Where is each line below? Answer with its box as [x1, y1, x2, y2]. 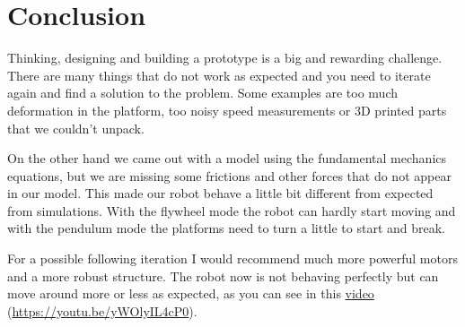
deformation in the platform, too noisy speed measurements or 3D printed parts [7, 100, 447, 119]
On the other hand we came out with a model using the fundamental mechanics [7, 149, 447, 168]
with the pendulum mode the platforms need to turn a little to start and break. [7, 219, 446, 237]
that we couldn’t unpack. [7, 118, 145, 137]
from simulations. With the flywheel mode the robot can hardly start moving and [7, 201, 456, 219]
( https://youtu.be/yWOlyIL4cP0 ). [7, 301, 197, 320]
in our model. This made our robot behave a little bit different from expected [7, 184, 434, 202]
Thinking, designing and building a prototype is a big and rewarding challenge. [7, 48, 443, 67]
